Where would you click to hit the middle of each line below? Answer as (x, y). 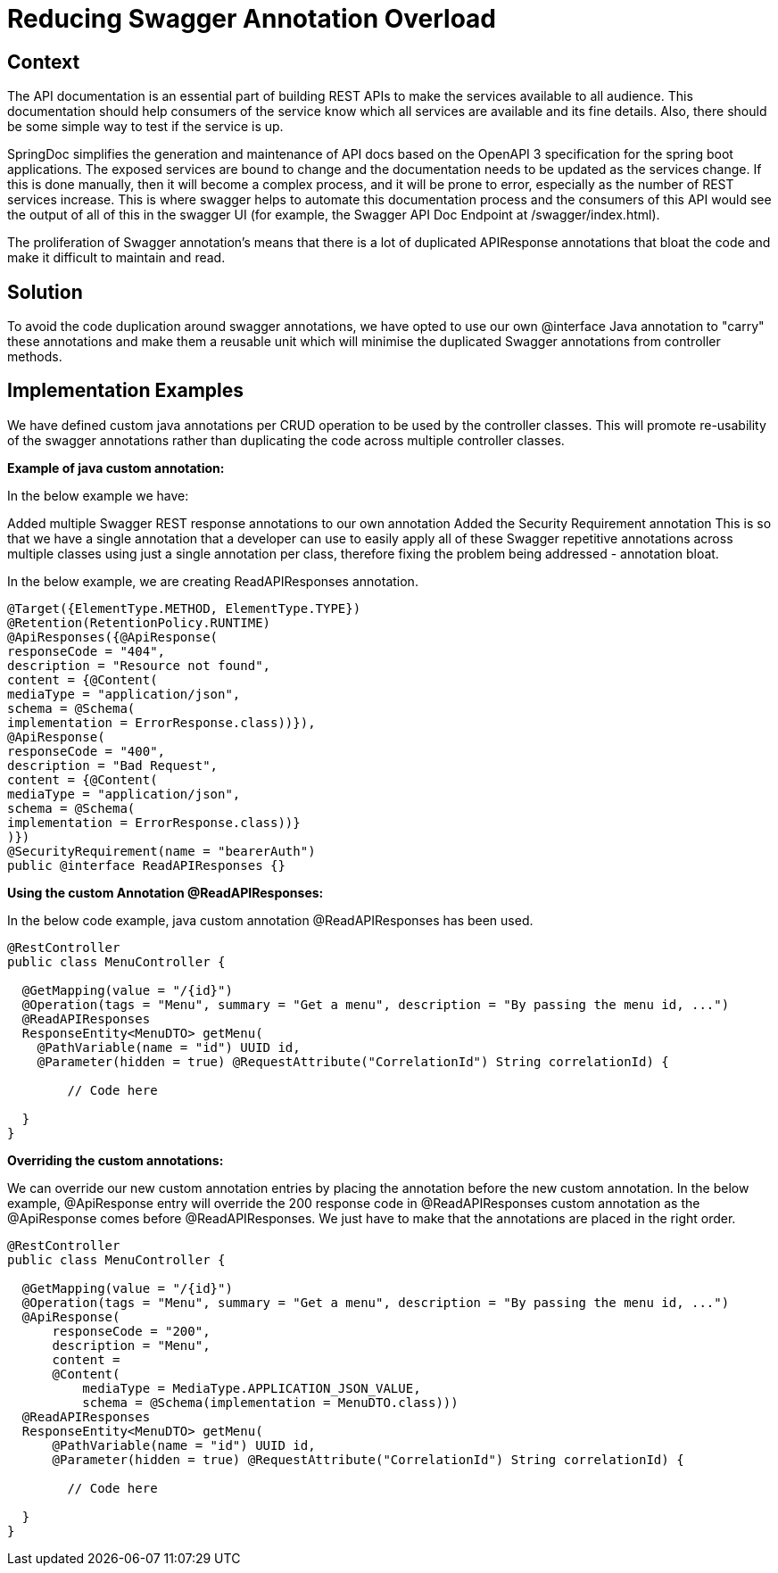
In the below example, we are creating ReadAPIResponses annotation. (213, 581)
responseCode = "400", (87, 751)
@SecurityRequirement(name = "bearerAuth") (161, 851)
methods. (35, 357)
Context (44, 62)
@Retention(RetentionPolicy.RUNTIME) (139, 622)
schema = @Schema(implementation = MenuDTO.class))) (270, 1402)
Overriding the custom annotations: (116, 1160)
